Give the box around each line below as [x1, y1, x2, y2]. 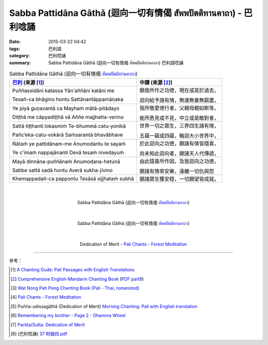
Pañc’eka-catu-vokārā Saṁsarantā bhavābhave [12, 131, 123, 138]
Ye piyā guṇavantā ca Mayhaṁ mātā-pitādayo [12, 105, 120, 112]
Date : [9, 39, 21, 45]
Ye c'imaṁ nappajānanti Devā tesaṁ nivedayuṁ [12, 149, 124, 156]
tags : [9, 45, 20, 52]
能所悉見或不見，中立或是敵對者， [139, 115, 219, 121]
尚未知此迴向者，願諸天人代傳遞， [139, 150, 219, 157]
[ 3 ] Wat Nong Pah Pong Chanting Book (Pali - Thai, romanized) [10, 285, 139, 291]
